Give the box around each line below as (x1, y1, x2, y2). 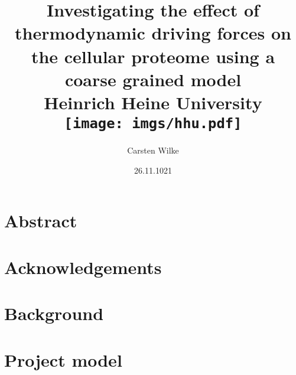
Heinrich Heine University (44, 90, 262, 114)
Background (4, 301, 104, 325)
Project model (4, 347, 122, 371)
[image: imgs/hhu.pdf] (64, 115, 242, 132)
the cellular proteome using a (31, 44, 275, 68)
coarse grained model (64, 67, 242, 91)
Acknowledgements (4, 255, 162, 279)
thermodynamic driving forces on (15, 21, 291, 45)
